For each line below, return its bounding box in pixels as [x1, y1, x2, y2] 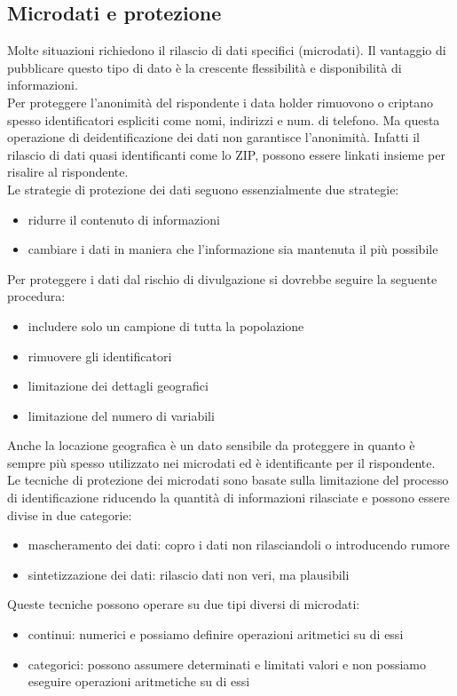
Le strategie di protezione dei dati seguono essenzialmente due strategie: [7, 179, 399, 198]
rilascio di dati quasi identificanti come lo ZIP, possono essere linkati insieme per [7, 145, 445, 163]
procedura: [7, 287, 66, 305]
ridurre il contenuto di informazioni [28, 210, 220, 228]
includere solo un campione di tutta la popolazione [28, 316, 304, 335]
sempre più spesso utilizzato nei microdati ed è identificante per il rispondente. [7, 453, 436, 471]
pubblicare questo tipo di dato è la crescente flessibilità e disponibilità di [7, 58, 402, 76]
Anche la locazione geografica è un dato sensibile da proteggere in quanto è [7, 436, 415, 455]
